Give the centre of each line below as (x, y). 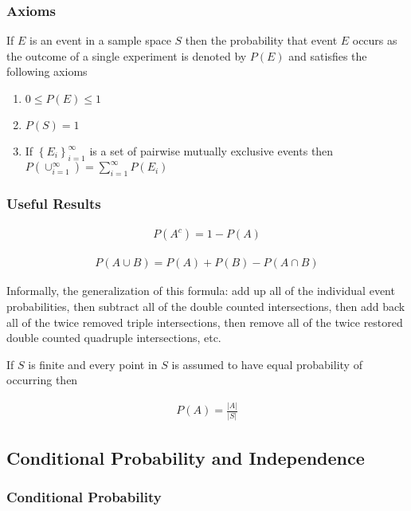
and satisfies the (328, 55)
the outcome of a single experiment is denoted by (127, 55)
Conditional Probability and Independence (186, 457)
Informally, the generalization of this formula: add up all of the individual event (201, 291)
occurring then (42, 380)
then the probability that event (261, 40)
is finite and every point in (93, 364)
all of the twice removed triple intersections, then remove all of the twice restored (205, 322)
